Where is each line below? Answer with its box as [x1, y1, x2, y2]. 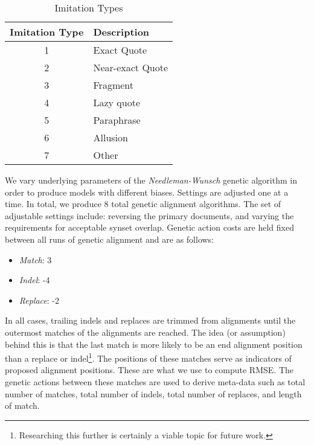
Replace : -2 [19, 293, 60, 306]
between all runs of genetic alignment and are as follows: [5, 232, 214, 245]
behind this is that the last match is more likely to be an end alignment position [5, 338, 303, 350]
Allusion [93, 130, 128, 144]
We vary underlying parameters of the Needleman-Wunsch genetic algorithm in [5, 174, 297, 186]
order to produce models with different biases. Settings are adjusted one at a [5, 185, 289, 198]
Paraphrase [93, 113, 141, 127]
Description [93, 25, 150, 39]
